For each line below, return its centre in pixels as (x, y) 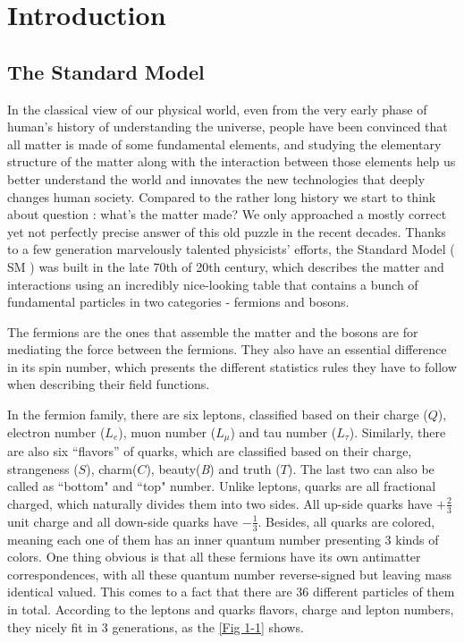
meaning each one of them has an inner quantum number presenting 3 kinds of (223, 539)
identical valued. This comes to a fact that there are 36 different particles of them (231, 592)
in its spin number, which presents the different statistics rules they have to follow (232, 366)
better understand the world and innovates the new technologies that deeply (216, 178)
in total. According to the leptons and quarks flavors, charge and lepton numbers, (231, 609)
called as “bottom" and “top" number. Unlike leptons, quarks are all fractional (222, 486)
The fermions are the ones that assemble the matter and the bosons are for (213, 331)
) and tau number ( (283, 431)
